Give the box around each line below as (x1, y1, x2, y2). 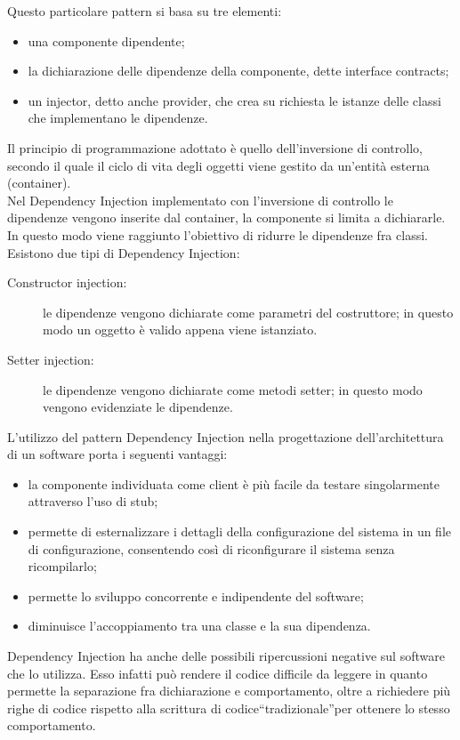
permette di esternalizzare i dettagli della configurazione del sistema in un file (28, 522, 451, 541)
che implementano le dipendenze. (28, 109, 208, 127)
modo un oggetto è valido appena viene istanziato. (43, 320, 318, 339)
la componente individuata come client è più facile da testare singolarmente (28, 474, 440, 493)
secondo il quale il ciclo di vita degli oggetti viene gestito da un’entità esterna (7, 156, 430, 174)
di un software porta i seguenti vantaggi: (7, 445, 228, 463)
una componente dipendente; (28, 31, 185, 50)
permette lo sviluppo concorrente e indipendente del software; (28, 586, 364, 605)
